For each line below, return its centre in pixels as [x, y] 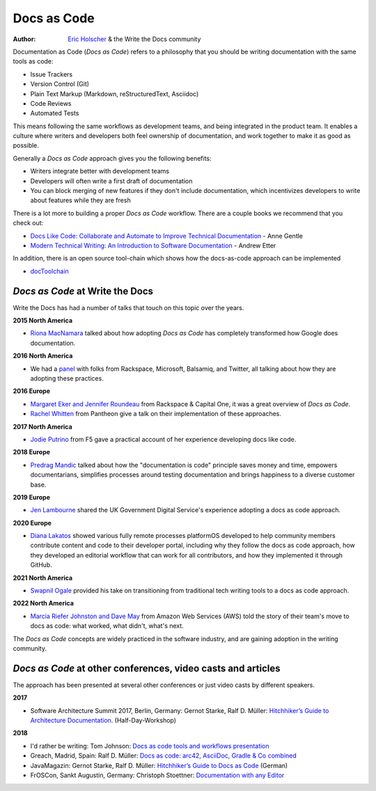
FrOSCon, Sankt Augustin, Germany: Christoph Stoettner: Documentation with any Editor [157, 775]
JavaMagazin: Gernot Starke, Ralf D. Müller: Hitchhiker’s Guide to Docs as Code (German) [159, 765]
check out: [28, 223]
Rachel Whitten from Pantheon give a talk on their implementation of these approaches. [156, 414]
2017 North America [42, 427]
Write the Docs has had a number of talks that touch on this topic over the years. [128, 307]
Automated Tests [55, 113]
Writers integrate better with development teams [100, 171]
